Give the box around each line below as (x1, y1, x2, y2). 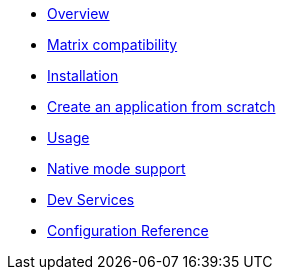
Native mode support (47, 160, 186, 177)
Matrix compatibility (47, 36, 178, 53)
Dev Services (47, 191, 135, 208)
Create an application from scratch (47, 98, 276, 115)
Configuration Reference (47, 222, 209, 239)
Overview (47, 5, 110, 22)
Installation (47, 67, 119, 84)
